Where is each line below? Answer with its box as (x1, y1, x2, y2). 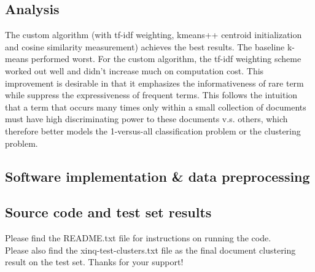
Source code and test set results (5, 203, 212, 222)
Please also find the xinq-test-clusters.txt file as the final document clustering (5, 243, 296, 256)
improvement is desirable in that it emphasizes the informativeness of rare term (5, 76, 304, 89)
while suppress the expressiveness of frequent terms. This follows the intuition (5, 88, 298, 101)
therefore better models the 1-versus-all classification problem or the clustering (5, 124, 301, 137)
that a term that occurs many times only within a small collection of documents (5, 100, 306, 113)
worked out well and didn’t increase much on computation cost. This (5, 64, 264, 77)
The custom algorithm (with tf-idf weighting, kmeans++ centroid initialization (5, 28, 302, 41)
